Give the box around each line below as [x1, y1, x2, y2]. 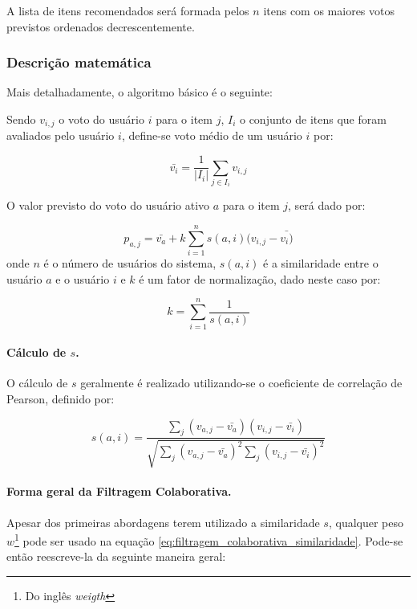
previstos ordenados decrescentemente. [6, 18, 195, 35]
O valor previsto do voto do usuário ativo [6, 197, 210, 214]
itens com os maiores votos [263, 2, 395, 18]
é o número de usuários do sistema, [43, 255, 217, 272]
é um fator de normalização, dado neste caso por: [139, 270, 381, 287]
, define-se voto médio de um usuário [121, 127, 302, 144]
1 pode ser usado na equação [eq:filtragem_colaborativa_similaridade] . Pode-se [14, 530, 403, 549]
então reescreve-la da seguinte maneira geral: [6, 548, 226, 565]
